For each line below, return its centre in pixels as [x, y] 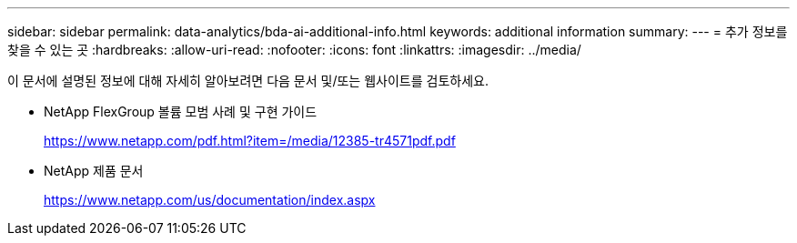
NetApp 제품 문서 [94, 171]
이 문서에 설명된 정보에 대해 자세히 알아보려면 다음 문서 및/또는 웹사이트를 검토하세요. [248, 81]
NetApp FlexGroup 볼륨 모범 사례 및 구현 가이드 [181, 111]
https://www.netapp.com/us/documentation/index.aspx [210, 200]
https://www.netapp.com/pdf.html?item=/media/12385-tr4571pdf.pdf [250, 141]
